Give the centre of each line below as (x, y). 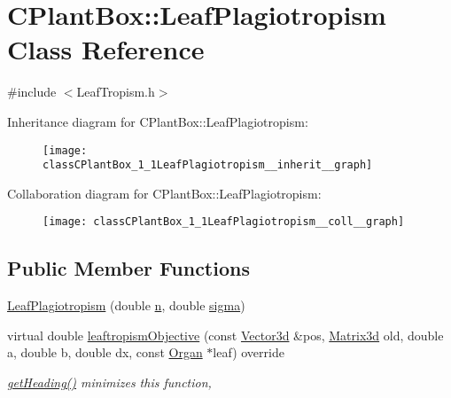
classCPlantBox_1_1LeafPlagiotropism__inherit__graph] (208, 165)
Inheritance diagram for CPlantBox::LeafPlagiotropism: (158, 121)
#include (32, 92)
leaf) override (249, 352)
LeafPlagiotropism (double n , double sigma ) (126, 305)
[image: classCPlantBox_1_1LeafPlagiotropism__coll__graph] (224, 222)
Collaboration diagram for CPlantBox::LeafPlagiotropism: (164, 193)
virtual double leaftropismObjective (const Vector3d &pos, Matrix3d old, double (225, 335)
